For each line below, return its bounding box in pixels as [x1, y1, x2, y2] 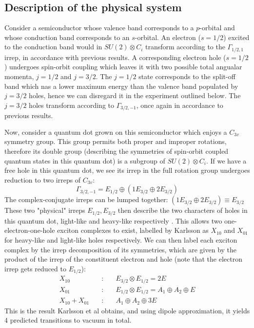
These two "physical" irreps [4, 205, 85, 215]
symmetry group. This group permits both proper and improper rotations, [4, 136, 227, 146]
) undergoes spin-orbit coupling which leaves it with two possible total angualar [4, 61, 242, 72]
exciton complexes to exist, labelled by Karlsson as [57, 225, 209, 235]
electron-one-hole [4, 225, 55, 235]
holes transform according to [29, 100, 114, 110]
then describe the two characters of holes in [117, 205, 248, 215]
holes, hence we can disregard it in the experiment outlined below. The [29, 90, 241, 101]
